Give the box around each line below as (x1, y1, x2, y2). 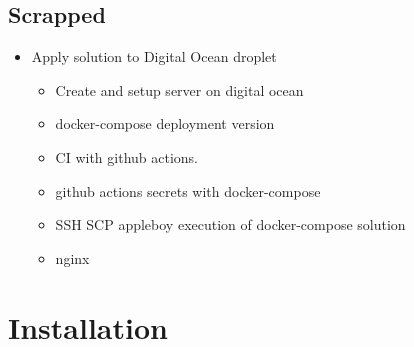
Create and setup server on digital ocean (55, 79, 304, 100)
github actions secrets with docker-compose (55, 180, 321, 201)
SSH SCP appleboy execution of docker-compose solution (55, 214, 406, 235)
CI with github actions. (55, 146, 199, 167)
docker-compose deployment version (55, 113, 275, 134)
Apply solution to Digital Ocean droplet (31, 46, 277, 67)
